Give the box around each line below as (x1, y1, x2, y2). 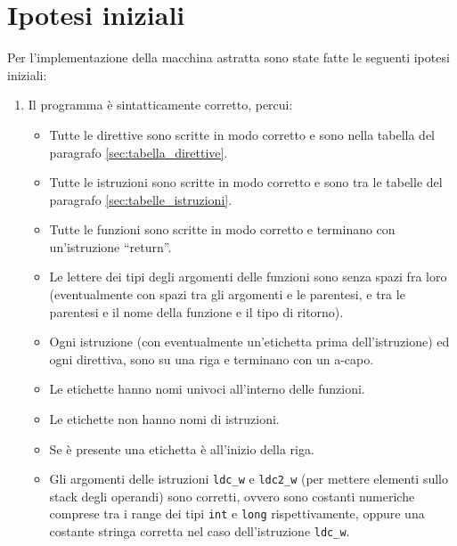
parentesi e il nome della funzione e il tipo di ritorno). (49, 302, 344, 321)
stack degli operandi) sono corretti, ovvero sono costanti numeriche (49, 486, 415, 505)
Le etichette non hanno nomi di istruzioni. (49, 410, 280, 428)
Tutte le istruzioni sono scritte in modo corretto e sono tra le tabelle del (49, 173, 443, 192)
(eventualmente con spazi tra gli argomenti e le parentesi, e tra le (49, 285, 405, 304)
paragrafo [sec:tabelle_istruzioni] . (49, 190, 233, 208)
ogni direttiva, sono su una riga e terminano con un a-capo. (49, 349, 374, 368)
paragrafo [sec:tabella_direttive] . (49, 143, 228, 161)
